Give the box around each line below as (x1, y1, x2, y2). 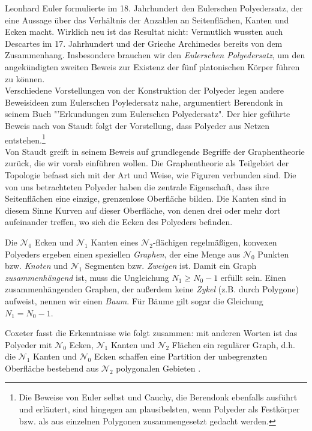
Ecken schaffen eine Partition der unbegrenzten (94, 350, 268, 363)
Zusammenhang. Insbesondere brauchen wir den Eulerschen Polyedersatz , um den (5, 49, 305, 61)
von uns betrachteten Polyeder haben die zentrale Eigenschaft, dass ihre (5, 180, 269, 193)
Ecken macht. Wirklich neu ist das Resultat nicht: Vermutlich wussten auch (5, 25, 283, 38)
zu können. (5, 72, 45, 85)
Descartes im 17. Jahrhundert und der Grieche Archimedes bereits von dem (5, 37, 283, 49)
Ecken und (34, 235, 74, 248)
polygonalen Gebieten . (116, 361, 201, 374)
